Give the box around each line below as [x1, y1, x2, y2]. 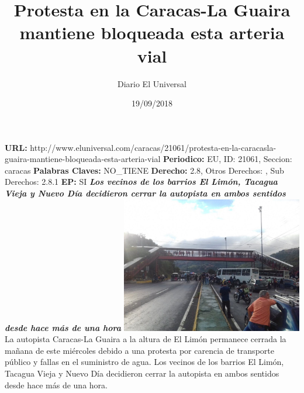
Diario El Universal [117, 77, 186, 89]
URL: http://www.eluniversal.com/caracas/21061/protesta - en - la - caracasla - [5, 141, 277, 153]
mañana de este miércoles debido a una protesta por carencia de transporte [5, 344, 274, 356]
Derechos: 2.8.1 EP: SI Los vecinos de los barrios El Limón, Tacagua [5, 175, 278, 188]
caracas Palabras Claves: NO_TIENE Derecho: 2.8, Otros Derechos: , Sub [5, 164, 284, 176]
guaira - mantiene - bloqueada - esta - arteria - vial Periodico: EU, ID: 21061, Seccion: [5, 153, 292, 165]
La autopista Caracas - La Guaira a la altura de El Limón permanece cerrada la [5, 333, 286, 345]
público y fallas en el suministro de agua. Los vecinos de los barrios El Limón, [5, 356, 284, 368]
